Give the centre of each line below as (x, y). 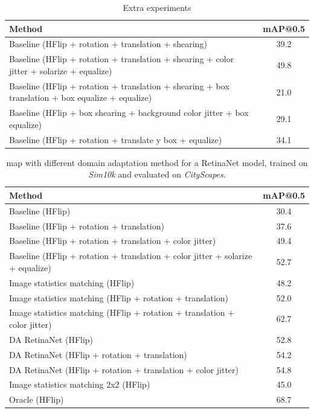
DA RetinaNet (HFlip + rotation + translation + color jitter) (124, 369)
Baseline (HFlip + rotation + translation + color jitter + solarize (131, 256)
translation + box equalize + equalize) (81, 98)
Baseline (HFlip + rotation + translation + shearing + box (119, 85)
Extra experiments (157, 7)
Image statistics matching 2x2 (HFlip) (80, 384)
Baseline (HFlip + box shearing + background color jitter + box (129, 113)
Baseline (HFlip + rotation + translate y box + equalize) (116, 139)
